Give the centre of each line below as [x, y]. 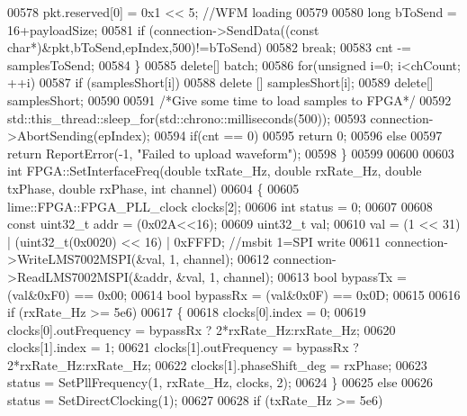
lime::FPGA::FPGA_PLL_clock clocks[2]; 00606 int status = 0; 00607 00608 [220, 206]
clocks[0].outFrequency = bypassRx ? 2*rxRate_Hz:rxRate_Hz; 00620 [202, 329]
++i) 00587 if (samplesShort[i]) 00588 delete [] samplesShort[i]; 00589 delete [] [220, 82]
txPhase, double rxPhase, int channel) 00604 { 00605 [153, 188]
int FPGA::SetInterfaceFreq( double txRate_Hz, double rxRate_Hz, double [215, 171]
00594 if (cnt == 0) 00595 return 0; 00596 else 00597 [298, 136]
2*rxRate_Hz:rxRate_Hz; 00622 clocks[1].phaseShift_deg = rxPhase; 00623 [217, 364]
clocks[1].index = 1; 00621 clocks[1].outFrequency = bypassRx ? [183, 347]
